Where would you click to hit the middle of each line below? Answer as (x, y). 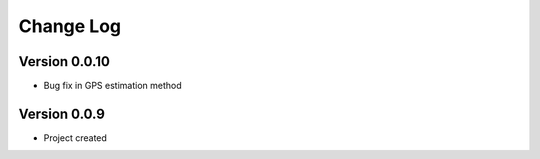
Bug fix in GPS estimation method (112, 86)
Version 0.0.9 (61, 113)
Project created (75, 137)
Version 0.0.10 (64, 61)
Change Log (70, 26)
